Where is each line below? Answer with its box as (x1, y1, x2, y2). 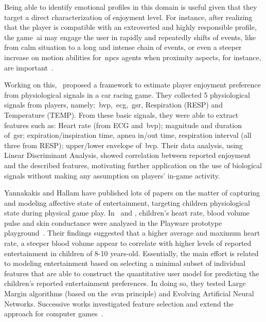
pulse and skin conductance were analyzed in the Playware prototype (4, 217, 222, 228)
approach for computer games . (4, 308, 103, 319)
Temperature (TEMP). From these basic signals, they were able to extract (4, 109, 239, 120)
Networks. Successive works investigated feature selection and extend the (4, 298, 234, 309)
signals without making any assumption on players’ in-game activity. (4, 170, 220, 181)
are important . (4, 62, 54, 73)
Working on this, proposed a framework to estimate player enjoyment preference (4, 79, 261, 90)
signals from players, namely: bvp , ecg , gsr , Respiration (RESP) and (4, 99, 223, 110)
